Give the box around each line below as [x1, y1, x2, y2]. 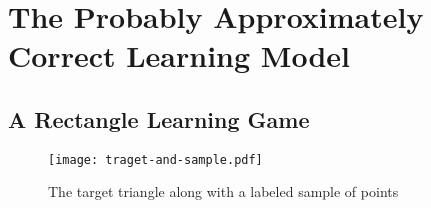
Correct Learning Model [8, 35, 350, 76]
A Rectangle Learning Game [8, 103, 310, 134]
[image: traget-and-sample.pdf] [48, 152, 263, 167]
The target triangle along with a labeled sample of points [48, 181, 399, 202]
